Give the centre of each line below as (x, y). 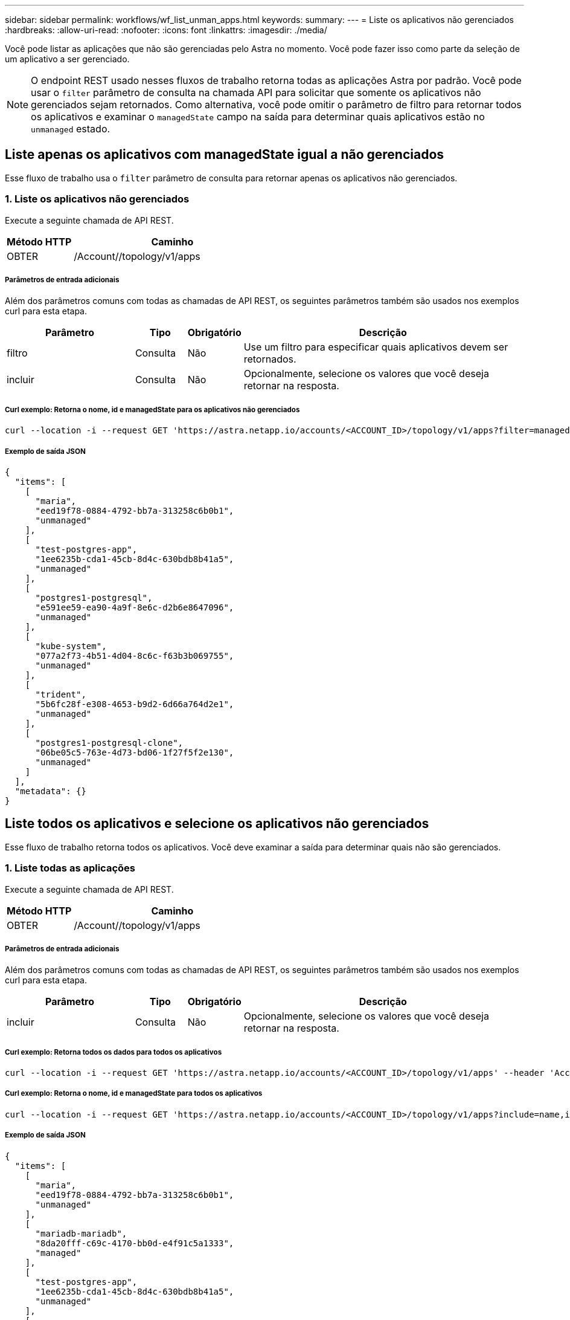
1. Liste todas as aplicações (70, 868)
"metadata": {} (50, 791)
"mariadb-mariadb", (81, 1233)
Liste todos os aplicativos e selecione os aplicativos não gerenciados (217, 824)
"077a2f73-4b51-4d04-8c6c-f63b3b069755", (135, 655)
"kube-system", (71, 646)
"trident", (61, 694)
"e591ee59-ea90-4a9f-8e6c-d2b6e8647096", (135, 607)
